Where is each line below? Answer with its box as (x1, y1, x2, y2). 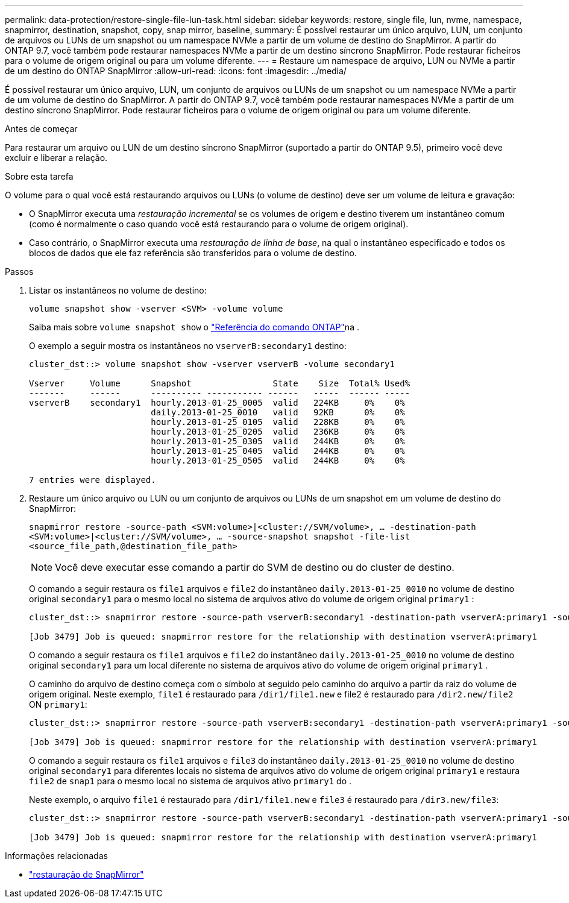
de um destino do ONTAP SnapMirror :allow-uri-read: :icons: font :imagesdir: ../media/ (5, 66, 347, 76)
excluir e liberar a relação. (5, 153, 108, 163)
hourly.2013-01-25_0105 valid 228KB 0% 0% (151, 417, 405, 427)
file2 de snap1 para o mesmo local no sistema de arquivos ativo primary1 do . (29, 776, 351, 786)
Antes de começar (5, 124, 78, 134)
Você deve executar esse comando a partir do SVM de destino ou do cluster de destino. (55, 561, 454, 573)
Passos (5, 266, 34, 277)
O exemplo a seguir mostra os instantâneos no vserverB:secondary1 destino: (29, 341, 347, 351)
